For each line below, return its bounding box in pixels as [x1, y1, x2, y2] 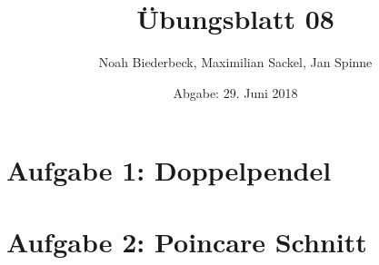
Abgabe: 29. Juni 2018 [173, 83, 298, 102]
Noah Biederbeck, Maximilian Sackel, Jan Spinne [98, 53, 373, 72]
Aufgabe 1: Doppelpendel [6, 152, 332, 189]
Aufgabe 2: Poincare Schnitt [6, 222, 367, 260]
